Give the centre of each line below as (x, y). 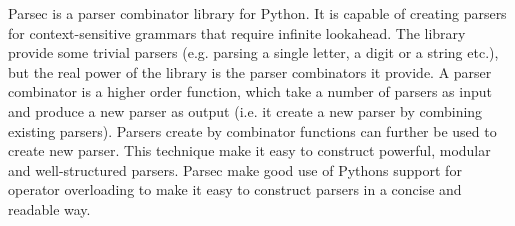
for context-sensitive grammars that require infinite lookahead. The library (237, 32)
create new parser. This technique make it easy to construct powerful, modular (249, 150)
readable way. (49, 208)
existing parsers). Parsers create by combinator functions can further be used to (252, 130)
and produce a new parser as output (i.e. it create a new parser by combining (245, 110)
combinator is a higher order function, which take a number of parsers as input (250, 91)
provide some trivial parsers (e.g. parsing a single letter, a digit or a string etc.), (253, 52)
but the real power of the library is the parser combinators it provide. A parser (250, 71)
